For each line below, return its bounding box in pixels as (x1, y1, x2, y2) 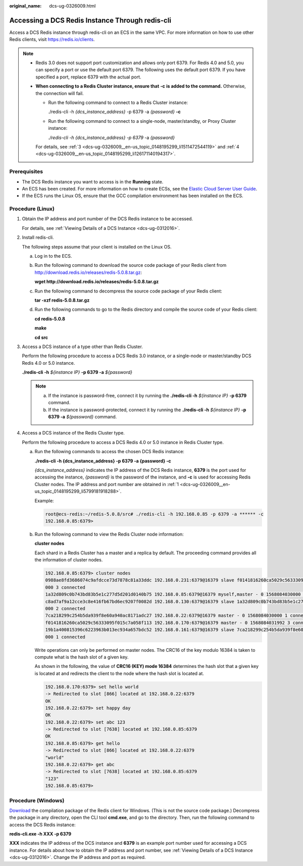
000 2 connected (45, 606, 86, 611)
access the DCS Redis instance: (9, 822, 76, 828)
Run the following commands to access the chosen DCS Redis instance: (34, 449, 184, 455)
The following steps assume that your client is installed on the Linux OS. (22, 244, 172, 250)
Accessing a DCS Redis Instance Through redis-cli (9, 16, 172, 25)
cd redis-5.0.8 (34, 316, 66, 322)
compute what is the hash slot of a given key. (34, 654, 129, 660)
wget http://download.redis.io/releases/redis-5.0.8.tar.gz (34, 278, 159, 285)
